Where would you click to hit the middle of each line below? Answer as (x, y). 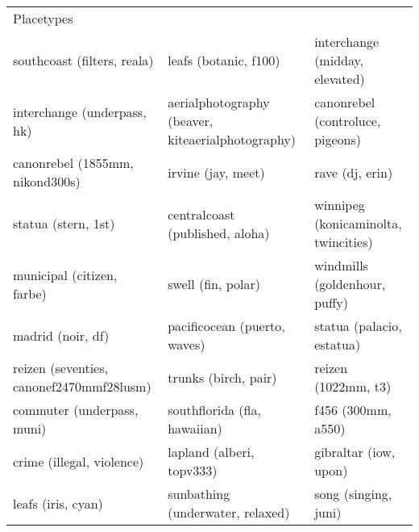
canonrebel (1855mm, (73, 163)
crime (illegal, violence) (79, 461)
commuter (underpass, (76, 410)
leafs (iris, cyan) (58, 503)
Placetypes (43, 18)
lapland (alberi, (211, 452)
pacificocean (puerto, (226, 326)
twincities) (344, 242)
